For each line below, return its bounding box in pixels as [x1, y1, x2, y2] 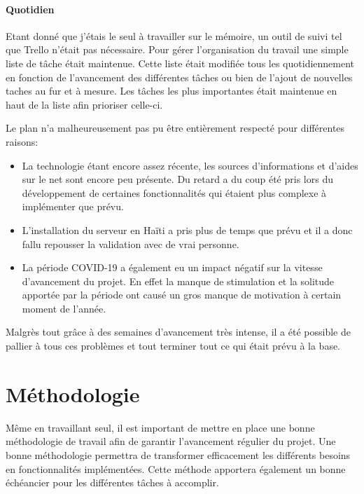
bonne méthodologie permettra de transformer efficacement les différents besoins [6, 447, 351, 462]
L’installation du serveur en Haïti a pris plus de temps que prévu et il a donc [22, 222, 353, 237]
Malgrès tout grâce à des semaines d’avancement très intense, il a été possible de [6, 324, 351, 339]
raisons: [6, 134, 38, 149]
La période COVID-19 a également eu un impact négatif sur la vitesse [22, 260, 323, 275]
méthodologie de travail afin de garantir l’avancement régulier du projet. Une [6, 434, 336, 448]
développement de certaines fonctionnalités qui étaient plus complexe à [22, 185, 327, 200]
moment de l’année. [22, 301, 106, 315]
